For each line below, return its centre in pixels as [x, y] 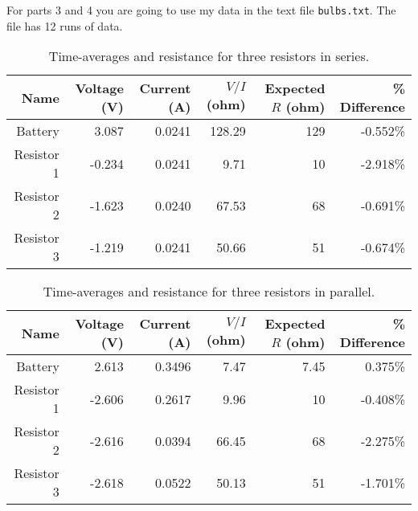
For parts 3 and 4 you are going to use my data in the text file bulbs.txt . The [201, 10]
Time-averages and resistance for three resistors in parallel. [209, 292]
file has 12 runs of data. [65, 25]
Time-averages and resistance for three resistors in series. [209, 56]
